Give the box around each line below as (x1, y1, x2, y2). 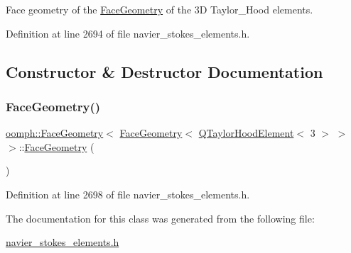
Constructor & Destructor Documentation (6, 60, 323, 82)
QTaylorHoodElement (198, 125, 294, 140)
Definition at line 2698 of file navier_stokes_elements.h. (6, 186, 250, 201)
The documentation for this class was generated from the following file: (6, 210, 315, 225)
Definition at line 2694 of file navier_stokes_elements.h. (6, 26, 250, 40)
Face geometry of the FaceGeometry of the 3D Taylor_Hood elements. (6, 2, 313, 16)
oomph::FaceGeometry (6, 125, 104, 140)
